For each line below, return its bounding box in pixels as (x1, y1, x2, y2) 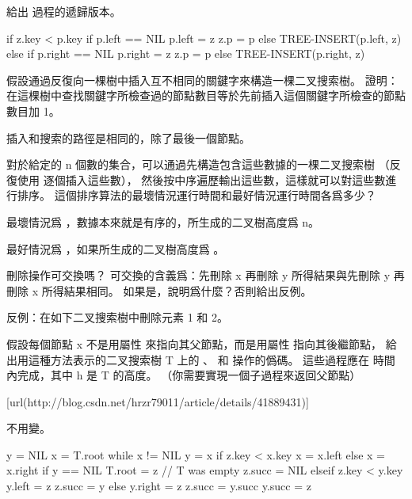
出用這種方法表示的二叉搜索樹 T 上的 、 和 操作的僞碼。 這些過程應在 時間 (6, 351, 395, 368)
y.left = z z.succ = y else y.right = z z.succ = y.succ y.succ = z (6, 478, 311, 494)
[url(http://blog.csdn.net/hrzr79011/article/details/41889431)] (6, 393, 309, 409)
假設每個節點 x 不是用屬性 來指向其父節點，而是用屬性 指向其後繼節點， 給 (6, 335, 397, 352)
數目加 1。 (6, 102, 60, 119)
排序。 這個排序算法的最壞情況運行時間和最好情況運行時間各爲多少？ (17, 187, 376, 204)
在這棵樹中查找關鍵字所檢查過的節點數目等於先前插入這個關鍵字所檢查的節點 (6, 87, 406, 104)
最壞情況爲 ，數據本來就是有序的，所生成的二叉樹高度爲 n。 (6, 213, 320, 230)
